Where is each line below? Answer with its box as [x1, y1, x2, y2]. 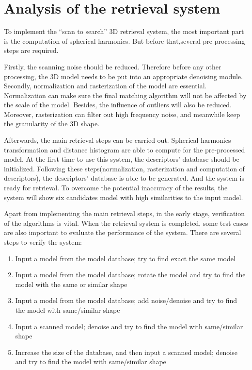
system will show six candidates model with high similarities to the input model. [4, 192, 243, 202]
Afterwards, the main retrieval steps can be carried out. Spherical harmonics [4, 135, 231, 145]
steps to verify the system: [4, 237, 82, 247]
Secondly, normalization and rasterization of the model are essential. [4, 81, 207, 91]
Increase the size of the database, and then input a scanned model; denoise [15, 347, 237, 357]
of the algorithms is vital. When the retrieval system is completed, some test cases [4, 218, 248, 228]
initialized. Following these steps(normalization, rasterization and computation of [4, 163, 245, 173]
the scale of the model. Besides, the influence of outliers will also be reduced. [4, 100, 232, 110]
